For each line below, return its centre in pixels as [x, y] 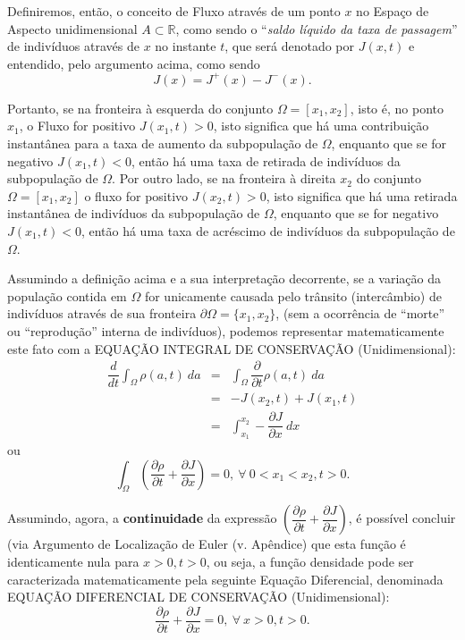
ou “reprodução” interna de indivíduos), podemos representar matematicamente [226, 331]
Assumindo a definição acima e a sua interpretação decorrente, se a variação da [224, 278]
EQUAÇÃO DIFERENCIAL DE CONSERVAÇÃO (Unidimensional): [199, 597]
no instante [186, 46]
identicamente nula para [73, 561]
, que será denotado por [290, 46]
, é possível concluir [402, 518]
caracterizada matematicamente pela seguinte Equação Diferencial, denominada [225, 579]
